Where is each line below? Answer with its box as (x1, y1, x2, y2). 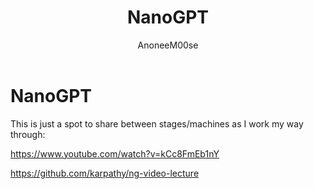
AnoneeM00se (137, 39, 199, 51)
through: (10, 128, 46, 140)
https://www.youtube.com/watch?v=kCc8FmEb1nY (10, 147, 220, 160)
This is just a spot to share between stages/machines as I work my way (10, 117, 304, 130)
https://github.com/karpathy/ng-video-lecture (10, 167, 200, 179)
